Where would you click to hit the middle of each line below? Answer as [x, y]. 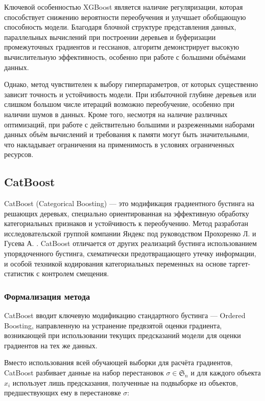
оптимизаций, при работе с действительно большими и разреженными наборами [129, 124]
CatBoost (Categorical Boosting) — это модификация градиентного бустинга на [129, 203]
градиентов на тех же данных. [51, 345]
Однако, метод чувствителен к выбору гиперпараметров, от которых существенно [131, 84]
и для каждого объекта [226, 373]
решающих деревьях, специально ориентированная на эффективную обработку [127, 213]
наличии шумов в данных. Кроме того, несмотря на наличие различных [116, 114]
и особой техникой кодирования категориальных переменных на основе [115, 263]
